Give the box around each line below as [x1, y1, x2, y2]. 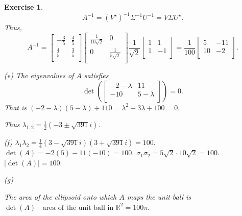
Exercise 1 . [4, 2, 43, 12]
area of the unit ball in [42, 204, 114, 211]
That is [4, 102, 27, 112]
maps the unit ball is [127, 191, 191, 202]
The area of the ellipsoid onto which [4, 191, 117, 202]
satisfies [84, 70, 109, 81]
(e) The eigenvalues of [4, 70, 74, 81]
